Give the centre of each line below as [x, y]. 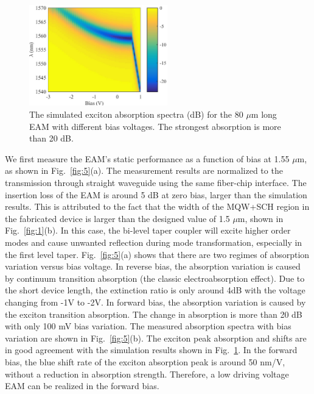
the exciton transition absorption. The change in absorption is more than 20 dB [154, 314]
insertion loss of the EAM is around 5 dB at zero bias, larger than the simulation [156, 194]
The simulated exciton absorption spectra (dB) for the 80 [136, 114]
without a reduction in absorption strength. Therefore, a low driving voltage [147, 374]
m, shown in [260, 218]
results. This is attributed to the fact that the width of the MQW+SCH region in [157, 206]
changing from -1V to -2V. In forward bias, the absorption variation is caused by [155, 302]
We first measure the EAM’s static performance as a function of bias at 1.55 [147, 158]
